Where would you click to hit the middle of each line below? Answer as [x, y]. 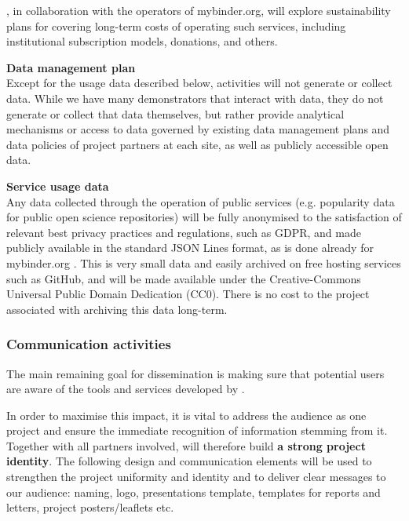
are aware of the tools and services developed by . [126, 389]
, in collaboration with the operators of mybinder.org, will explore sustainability [199, 10]
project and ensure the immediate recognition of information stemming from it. [197, 430]
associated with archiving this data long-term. [117, 309]
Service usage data [58, 186]
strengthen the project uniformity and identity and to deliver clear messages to [196, 477]
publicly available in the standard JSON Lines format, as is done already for [190, 248]
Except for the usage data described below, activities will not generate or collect [199, 83]
